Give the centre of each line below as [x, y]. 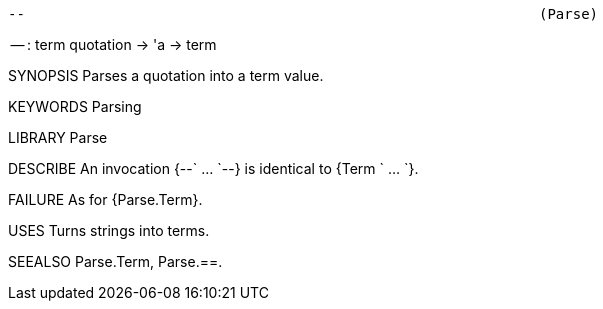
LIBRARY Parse [58, 137]
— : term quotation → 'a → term [113, 44]
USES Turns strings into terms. [109, 230]
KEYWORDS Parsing [75, 106]
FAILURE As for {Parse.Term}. [105, 199]
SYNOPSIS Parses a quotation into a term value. [166, 75]
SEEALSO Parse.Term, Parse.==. [115, 261]
